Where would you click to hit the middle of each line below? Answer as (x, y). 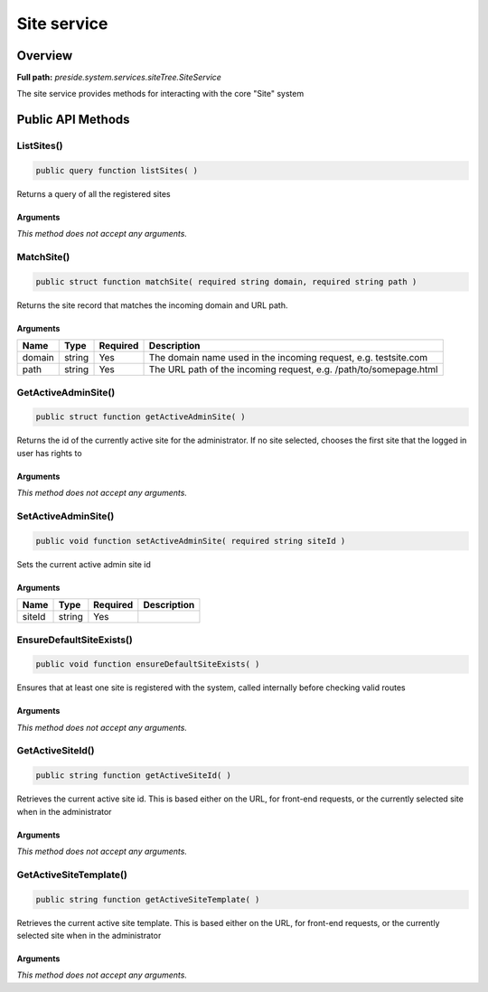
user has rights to (49, 453)
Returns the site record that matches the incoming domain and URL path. (152, 305)
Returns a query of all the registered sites (94, 194)
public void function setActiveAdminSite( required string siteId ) (191, 541)
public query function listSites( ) (117, 171)
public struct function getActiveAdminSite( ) (141, 417)
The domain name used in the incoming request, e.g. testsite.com (288, 358)
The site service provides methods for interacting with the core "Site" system (160, 94)
